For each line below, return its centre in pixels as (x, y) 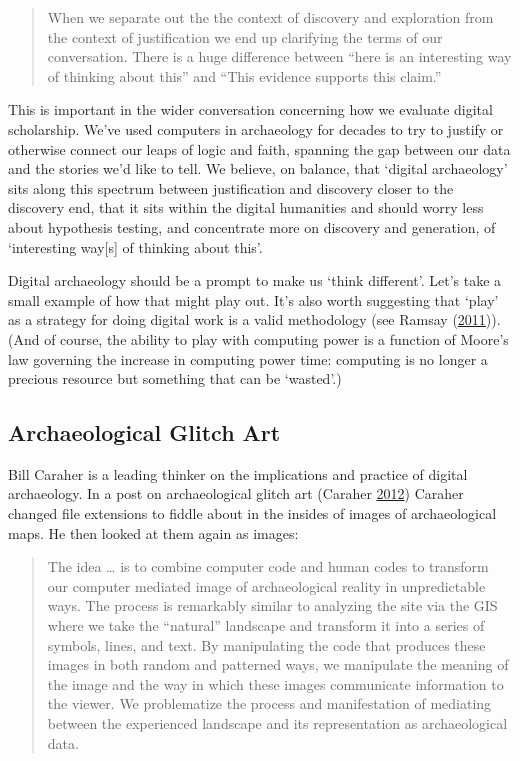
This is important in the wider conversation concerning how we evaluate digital (250, 109)
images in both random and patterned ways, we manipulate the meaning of (278, 664)
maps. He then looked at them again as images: (153, 532)
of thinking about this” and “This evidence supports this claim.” (244, 75)
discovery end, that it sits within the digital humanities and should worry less (246, 207)
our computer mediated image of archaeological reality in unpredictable (266, 585)
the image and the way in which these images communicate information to (275, 683)
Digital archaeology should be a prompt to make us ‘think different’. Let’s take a (255, 280)
